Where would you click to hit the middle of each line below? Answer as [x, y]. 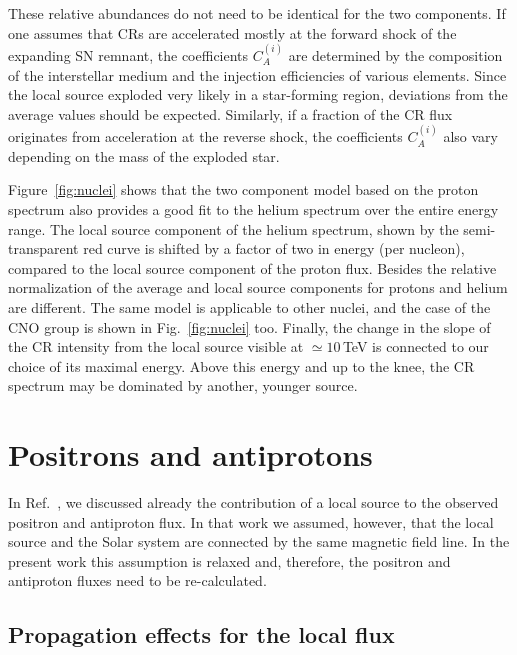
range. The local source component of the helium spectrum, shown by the [233, 228]
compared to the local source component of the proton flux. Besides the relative [252, 267]
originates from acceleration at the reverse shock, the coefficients [205, 136]
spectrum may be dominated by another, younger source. [183, 385]
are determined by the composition [395, 55]
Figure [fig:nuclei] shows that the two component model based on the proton [243, 189]
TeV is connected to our [415, 346]
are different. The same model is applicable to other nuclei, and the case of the [249, 306]
